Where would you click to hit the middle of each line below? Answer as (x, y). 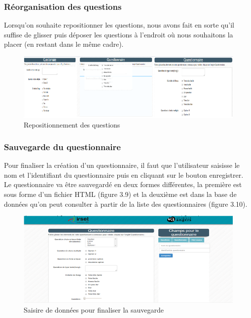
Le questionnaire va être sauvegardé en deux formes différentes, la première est (123, 184)
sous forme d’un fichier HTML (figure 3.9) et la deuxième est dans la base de (120, 194)
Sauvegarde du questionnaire (62, 146)
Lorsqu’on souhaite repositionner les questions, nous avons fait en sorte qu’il (119, 25)
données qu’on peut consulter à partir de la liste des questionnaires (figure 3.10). (126, 204)
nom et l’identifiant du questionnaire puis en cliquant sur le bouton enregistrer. (124, 175)
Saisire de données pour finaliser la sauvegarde (94, 310)
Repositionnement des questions (72, 125)
